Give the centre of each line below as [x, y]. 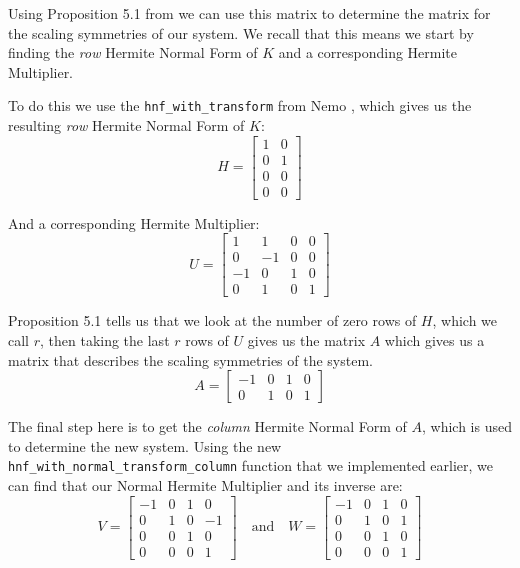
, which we [465, 320]
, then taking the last [105, 340]
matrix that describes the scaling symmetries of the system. [190, 359]
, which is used [467, 426]
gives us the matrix [306, 340]
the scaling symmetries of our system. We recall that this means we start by [241, 32]
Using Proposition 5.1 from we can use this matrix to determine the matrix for [249, 13]
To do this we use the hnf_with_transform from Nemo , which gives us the [240, 105]
